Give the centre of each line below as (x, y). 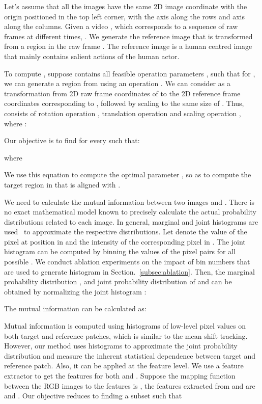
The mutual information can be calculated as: (75, 308)
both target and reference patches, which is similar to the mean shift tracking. (126, 335)
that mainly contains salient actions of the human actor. (92, 56)
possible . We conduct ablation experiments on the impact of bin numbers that (127, 262)
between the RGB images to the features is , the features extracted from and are (130, 385)
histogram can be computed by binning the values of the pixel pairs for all (120, 251)
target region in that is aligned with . (62, 184)
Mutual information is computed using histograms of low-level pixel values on (125, 326)
